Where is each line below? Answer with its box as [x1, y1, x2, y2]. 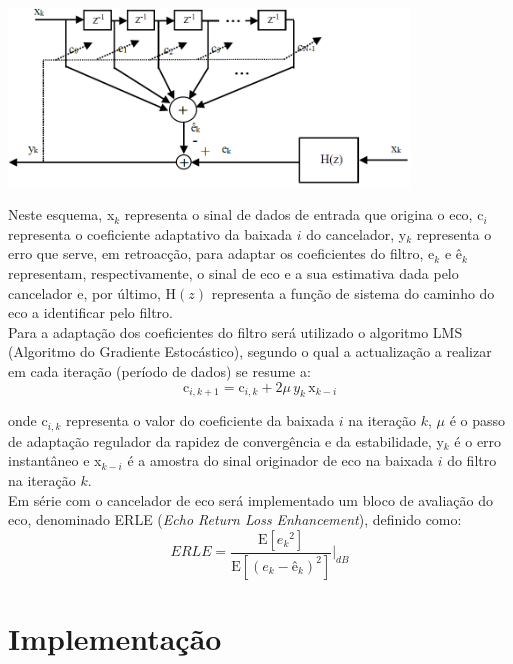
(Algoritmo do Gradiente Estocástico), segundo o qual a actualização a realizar [8, 341, 492, 362]
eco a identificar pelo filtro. [8, 302, 173, 323]
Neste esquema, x [8, 204, 115, 225]
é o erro [454, 430, 502, 451]
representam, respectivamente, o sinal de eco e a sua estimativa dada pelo [8, 263, 459, 284]
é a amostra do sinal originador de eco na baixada [127, 450, 433, 471]
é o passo [449, 410, 506, 431]
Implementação [8, 617, 222, 658]
